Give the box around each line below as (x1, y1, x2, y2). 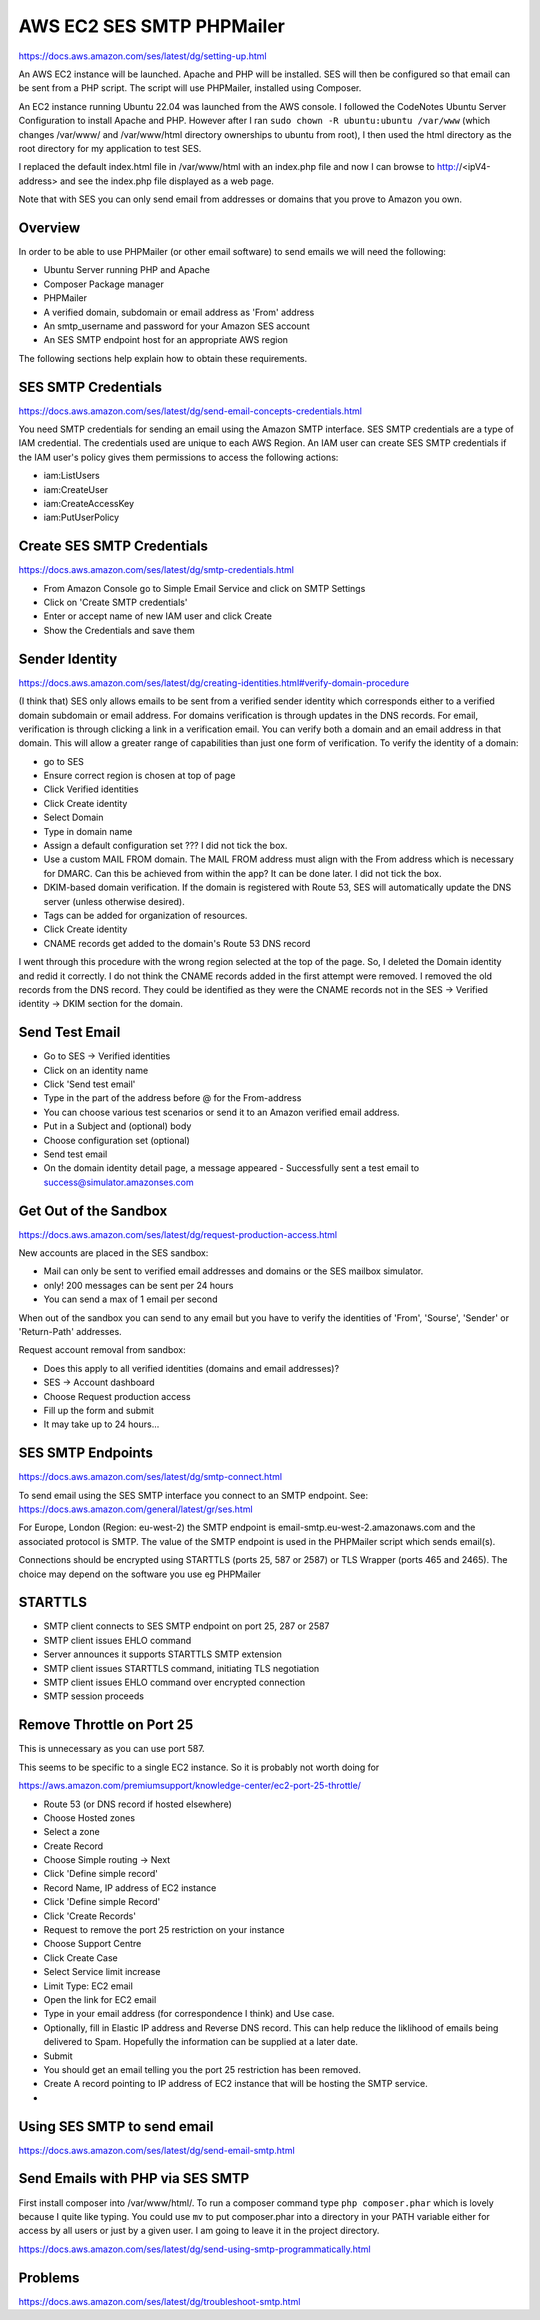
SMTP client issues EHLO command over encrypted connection (43, 1676, 306, 1689)
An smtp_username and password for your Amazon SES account (43, 320, 310, 332)
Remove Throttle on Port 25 (18, 1716, 194, 1734)
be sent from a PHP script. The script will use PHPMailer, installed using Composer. (18, 82, 362, 94)
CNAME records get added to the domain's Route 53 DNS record (43, 937, 311, 949)
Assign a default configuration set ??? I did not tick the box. (43, 840, 288, 852)
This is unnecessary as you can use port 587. (18, 1743, 205, 1755)
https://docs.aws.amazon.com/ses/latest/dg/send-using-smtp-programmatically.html (18, 2243, 371, 2255)
